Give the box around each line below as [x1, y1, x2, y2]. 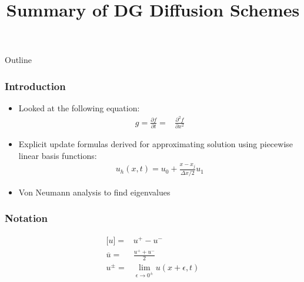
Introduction [5, 78, 66, 93]
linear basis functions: [18, 149, 97, 161]
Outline [5, 54, 32, 66]
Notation [5, 211, 48, 225]
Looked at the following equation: [18, 102, 140, 114]
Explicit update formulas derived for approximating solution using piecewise [18, 138, 293, 150]
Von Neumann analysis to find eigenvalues [18, 185, 171, 198]
